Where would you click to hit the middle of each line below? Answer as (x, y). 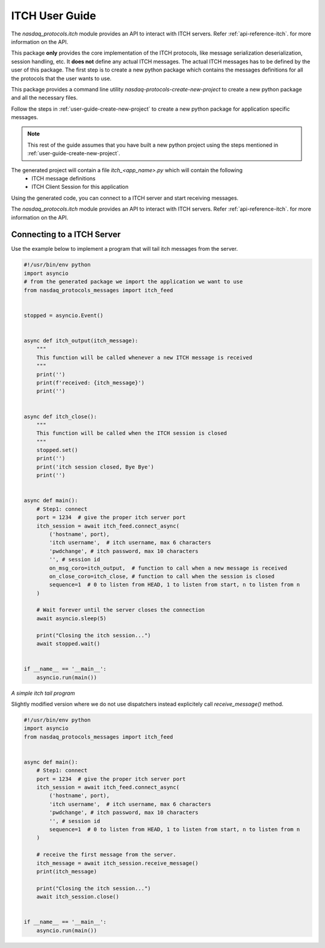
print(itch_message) (67, 871)
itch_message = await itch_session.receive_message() (117, 863)
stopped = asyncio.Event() (63, 315)
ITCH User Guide (54, 16)
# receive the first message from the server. (107, 855)
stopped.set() (57, 450)
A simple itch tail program (43, 693)
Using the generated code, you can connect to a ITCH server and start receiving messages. (125, 198)
